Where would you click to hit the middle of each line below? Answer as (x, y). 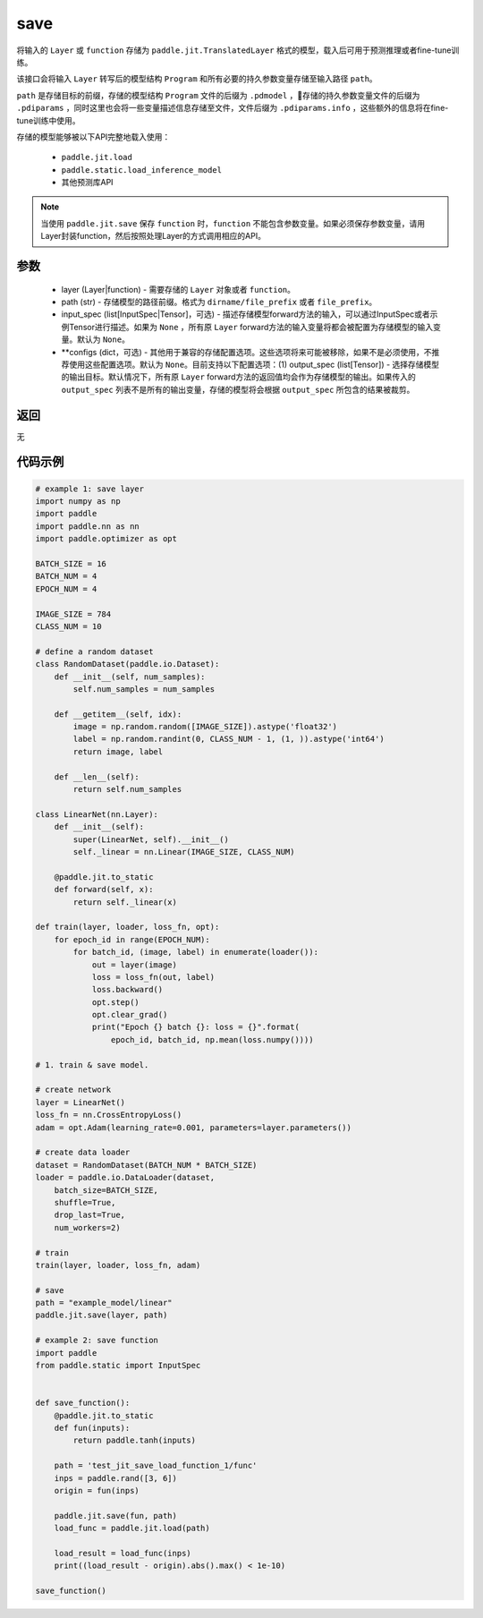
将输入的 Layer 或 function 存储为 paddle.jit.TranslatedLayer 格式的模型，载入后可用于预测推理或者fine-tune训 (238, 50)
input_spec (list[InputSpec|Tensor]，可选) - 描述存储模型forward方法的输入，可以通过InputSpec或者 (246, 314)
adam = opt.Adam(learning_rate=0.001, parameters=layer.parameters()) (194, 1127)
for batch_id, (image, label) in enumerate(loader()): (196, 952)
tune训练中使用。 (48, 120)
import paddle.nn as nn (88, 526)
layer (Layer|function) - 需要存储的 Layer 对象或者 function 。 (178, 289)
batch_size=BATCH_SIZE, (106, 1190)
